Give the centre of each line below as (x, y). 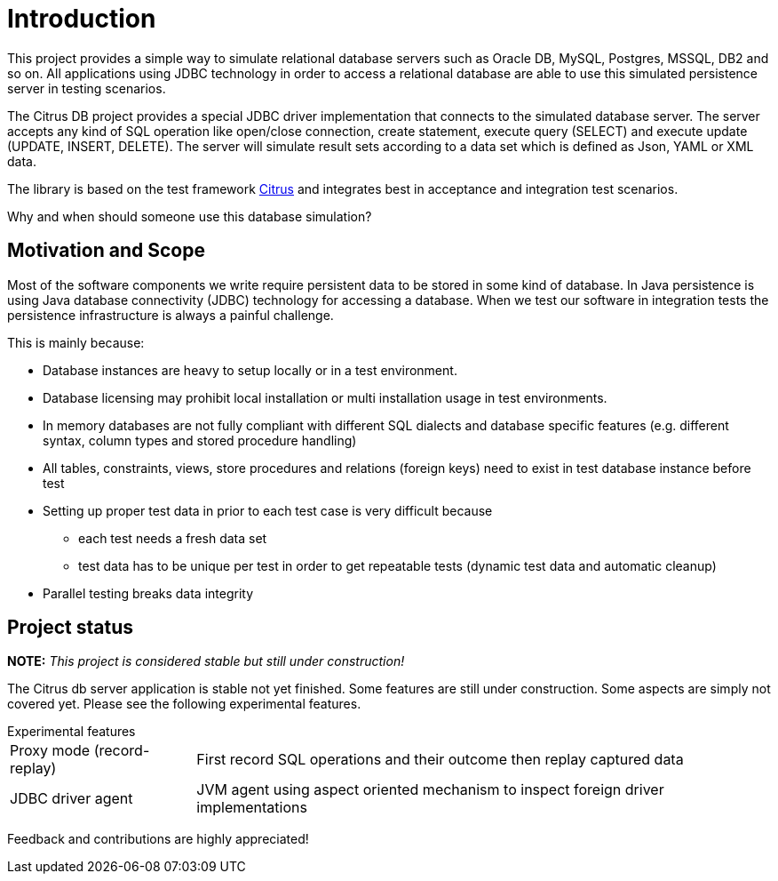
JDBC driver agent (71, 799)
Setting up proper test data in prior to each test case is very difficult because (268, 510)
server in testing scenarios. (87, 88)
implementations (252, 808)
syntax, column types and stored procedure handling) (200, 440)
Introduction (82, 19)
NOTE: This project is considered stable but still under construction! (206, 661)
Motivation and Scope (106, 251)
